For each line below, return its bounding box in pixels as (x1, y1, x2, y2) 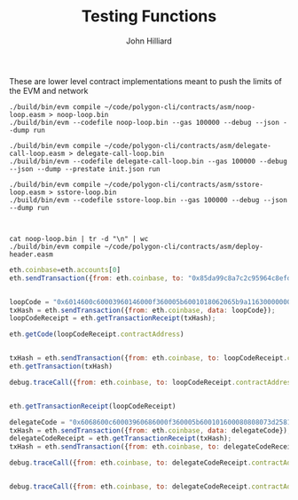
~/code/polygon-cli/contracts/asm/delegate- (104, 141, 272, 150)
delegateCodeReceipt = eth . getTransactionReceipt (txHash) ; (9, 434, 232, 443)
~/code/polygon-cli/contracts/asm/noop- (104, 102, 255, 112)
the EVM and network (9, 85, 89, 96)
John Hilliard (125, 35, 173, 46)
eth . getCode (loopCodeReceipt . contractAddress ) (9, 330, 184, 339)
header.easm (9, 250, 53, 259)
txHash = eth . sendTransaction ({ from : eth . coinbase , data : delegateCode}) (9, 426, 288, 435)
